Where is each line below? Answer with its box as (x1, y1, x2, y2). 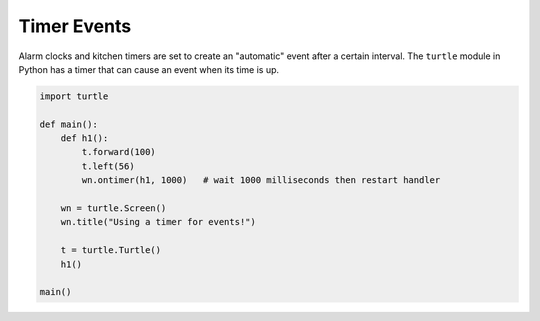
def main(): (39, 118, 99, 130)
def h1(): (60, 133, 109, 144)
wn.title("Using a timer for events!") (60, 216, 257, 228)
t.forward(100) (81, 146, 157, 158)
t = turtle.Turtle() (60, 245, 162, 256)
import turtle (39, 90, 109, 102)
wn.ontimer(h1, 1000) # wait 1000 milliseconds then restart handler (81, 175, 441, 186)
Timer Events (18, 15, 132, 37)
